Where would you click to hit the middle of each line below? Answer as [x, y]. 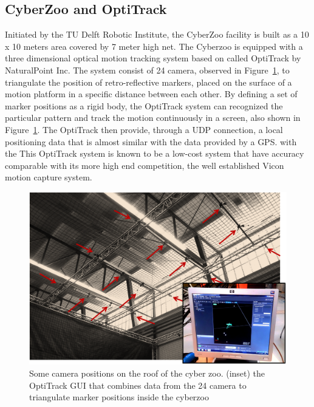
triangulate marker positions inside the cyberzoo [119, 397]
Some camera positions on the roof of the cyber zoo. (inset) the [147, 373]
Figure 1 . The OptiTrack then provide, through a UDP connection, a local [144, 129]
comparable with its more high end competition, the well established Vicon [145, 165]
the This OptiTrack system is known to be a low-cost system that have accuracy [155, 153]
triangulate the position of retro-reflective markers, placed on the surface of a [148, 82]
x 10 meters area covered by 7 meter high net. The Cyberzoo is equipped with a [154, 46]
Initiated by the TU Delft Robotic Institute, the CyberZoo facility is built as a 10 [157, 34]
